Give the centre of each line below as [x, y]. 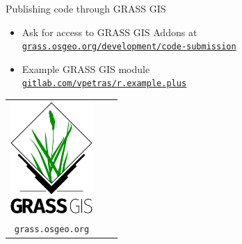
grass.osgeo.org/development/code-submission [129, 47]
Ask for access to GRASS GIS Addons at [110, 32]
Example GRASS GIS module [86, 68]
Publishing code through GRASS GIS [86, 8]
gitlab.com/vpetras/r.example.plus [104, 84]
